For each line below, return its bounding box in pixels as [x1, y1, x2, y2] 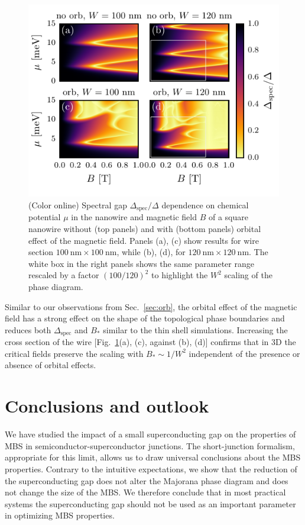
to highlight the [151, 269, 208, 281]
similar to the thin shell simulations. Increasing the [103, 323, 288, 336]
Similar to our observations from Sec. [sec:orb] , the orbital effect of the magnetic [5, 300, 297, 313]
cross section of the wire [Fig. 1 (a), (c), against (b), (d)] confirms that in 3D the [5, 336, 296, 348]
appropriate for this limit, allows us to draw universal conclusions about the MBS [5, 451, 301, 463]
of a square [208, 211, 248, 223]
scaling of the [224, 269, 272, 281]
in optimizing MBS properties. [5, 509, 115, 521]
